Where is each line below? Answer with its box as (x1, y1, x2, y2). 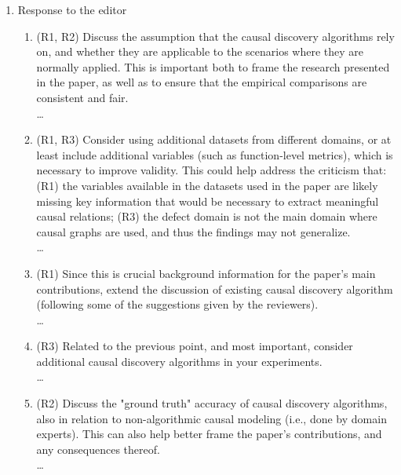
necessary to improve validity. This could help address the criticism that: (36, 162, 387, 178)
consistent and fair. (36, 89, 129, 105)
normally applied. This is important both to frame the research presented (36, 58, 390, 75)
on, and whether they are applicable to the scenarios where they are (36, 43, 364, 60)
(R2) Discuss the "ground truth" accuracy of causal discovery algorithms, (36, 395, 388, 411)
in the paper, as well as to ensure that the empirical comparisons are (36, 74, 367, 90)
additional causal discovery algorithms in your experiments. (36, 353, 323, 369)
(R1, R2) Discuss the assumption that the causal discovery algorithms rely (36, 27, 395, 44)
